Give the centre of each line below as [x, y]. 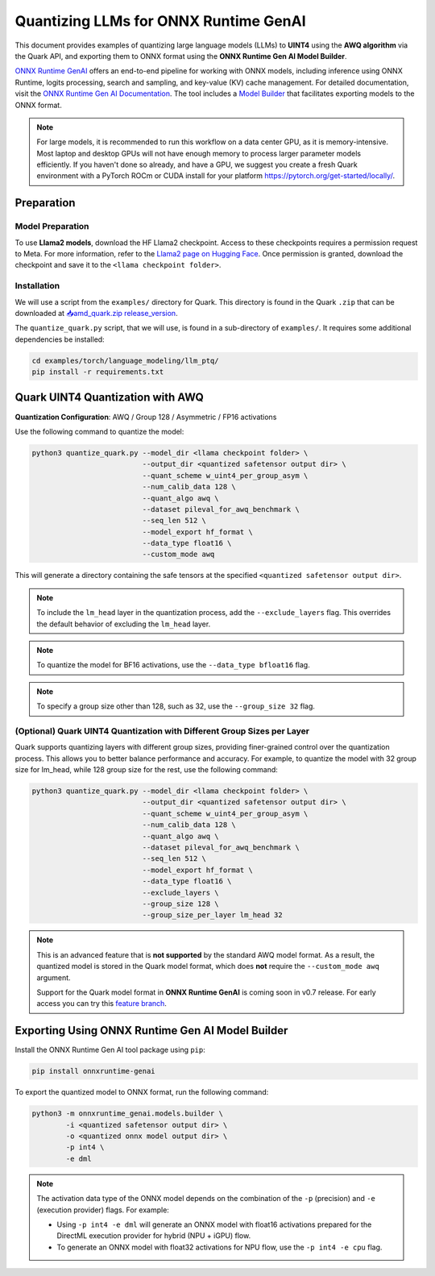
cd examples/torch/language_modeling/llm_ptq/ [125, 360]
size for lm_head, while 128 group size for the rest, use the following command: [146, 770]
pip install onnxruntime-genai [94, 1071]
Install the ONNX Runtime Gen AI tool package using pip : [110, 1050]
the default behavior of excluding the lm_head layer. [124, 624]
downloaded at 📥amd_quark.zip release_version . [96, 313]
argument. [54, 977]
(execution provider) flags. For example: [103, 1210]
